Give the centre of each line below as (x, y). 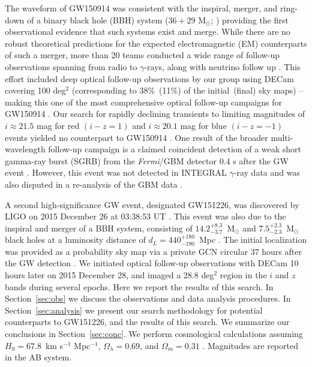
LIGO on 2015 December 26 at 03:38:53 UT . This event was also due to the (145, 216)
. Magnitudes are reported (250, 345)
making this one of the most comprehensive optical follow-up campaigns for (143, 102)
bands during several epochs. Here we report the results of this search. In (139, 286)
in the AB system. (38, 357)
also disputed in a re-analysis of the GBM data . (94, 184)
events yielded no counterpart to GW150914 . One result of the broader (136, 137)
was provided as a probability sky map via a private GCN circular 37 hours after (153, 251)
